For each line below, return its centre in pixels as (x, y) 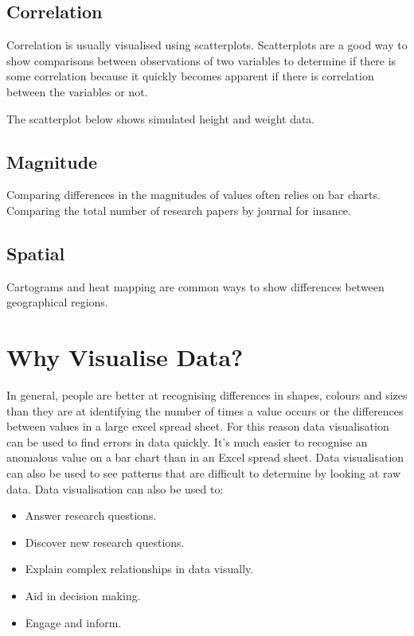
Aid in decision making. (83, 596)
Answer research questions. (91, 515)
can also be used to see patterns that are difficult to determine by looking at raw (204, 473)
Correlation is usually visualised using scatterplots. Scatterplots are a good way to (207, 45)
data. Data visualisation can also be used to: (115, 488)
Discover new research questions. (105, 542)
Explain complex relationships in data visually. (139, 569)
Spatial (36, 253)
